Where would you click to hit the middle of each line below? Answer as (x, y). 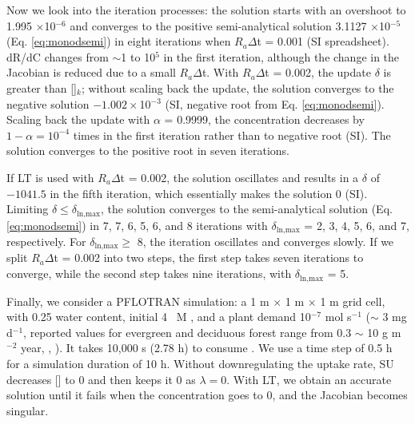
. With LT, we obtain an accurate (309, 379)
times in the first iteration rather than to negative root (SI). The (232, 135)
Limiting (28, 209)
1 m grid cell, (353, 301)
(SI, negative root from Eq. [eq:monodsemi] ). (275, 103)
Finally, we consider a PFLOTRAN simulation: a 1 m (138, 301)
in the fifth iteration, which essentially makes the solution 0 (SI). (209, 193)
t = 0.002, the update (318, 72)
